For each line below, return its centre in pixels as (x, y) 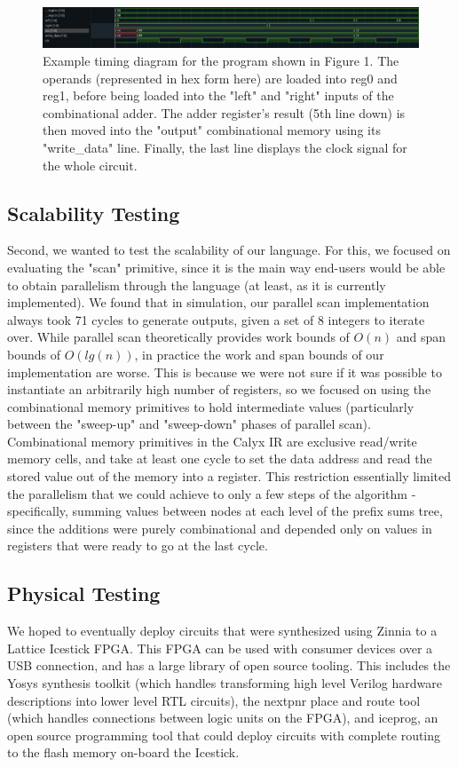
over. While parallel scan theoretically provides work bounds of (178, 337)
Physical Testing (84, 593)
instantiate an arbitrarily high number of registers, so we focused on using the (219, 389)
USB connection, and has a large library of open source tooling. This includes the (229, 665)
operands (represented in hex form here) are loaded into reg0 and (220, 78)
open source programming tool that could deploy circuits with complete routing (224, 735)
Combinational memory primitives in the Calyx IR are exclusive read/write (212, 441)
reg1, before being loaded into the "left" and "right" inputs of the (218, 95)
